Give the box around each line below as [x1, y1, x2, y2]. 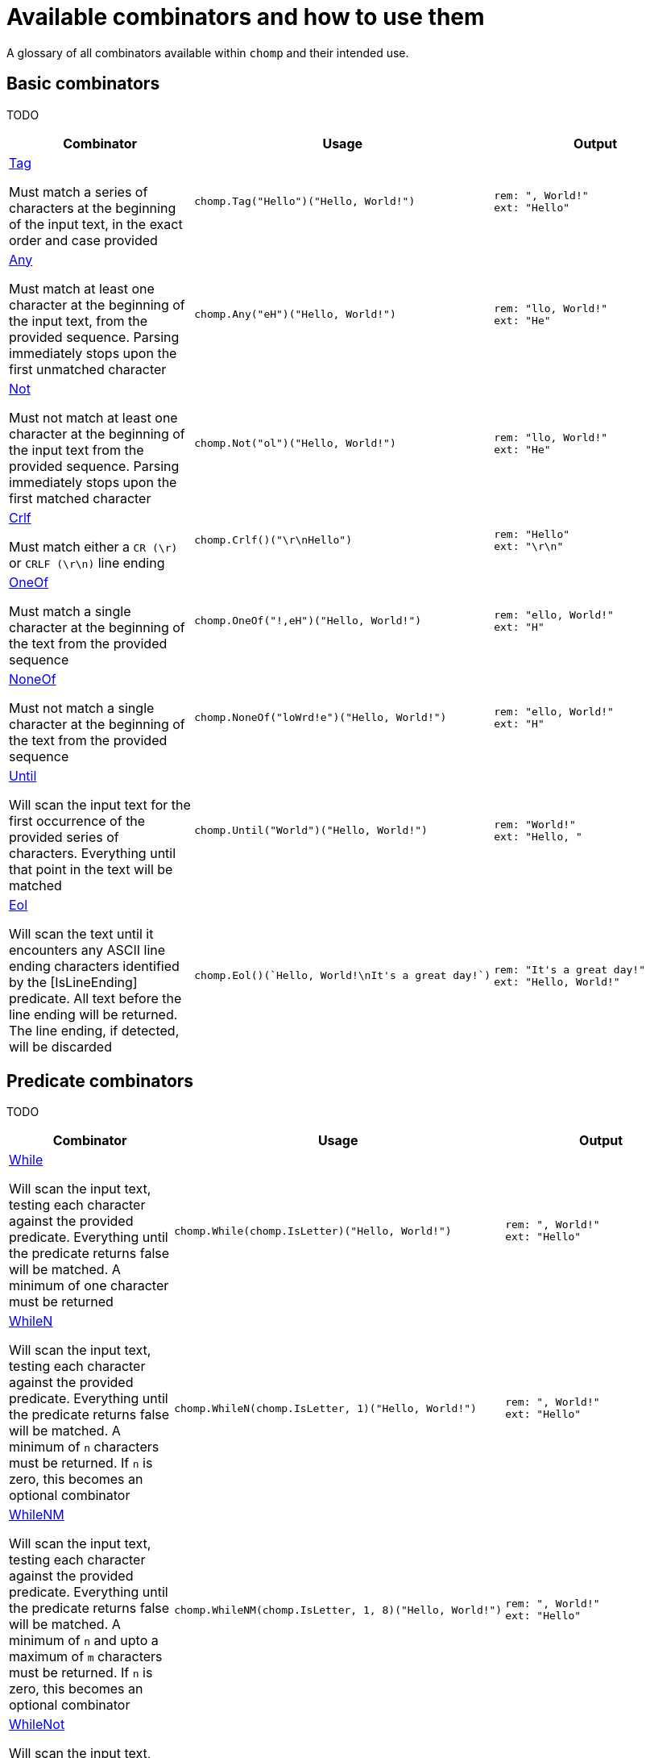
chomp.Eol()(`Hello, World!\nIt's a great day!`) [194, 969, 491, 982]
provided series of [9, 828, 119, 845]
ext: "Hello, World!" [494, 975, 620, 988]
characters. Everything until [9, 844, 176, 861]
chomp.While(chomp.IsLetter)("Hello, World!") [174, 1224, 452, 1237]
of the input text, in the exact [9, 215, 183, 232]
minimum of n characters [9, 1439, 159, 1456]
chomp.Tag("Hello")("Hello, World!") [194, 195, 416, 208]
